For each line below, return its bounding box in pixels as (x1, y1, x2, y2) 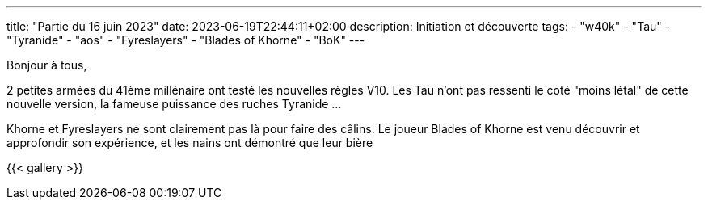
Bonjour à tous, (6, 58, 87, 72)
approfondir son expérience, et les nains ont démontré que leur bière (6, 136, 373, 149)
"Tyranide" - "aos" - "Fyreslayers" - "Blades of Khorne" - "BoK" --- (6, 33, 365, 47)
